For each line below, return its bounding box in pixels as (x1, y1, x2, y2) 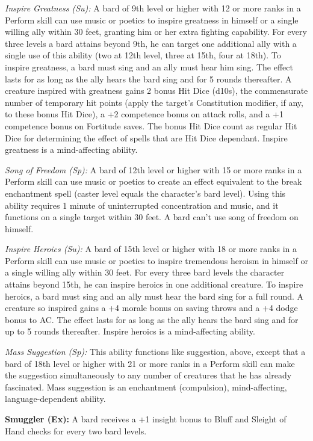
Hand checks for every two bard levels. (5, 424, 147, 437)
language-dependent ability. (5, 392, 106, 405)
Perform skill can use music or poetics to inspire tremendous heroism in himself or (5, 254, 308, 267)
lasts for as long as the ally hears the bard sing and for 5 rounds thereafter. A (5, 72, 292, 85)
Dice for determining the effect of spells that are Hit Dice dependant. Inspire (5, 131, 288, 144)
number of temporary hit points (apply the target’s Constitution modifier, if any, (5, 96, 303, 108)
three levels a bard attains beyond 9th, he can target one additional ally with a (5, 37, 297, 49)
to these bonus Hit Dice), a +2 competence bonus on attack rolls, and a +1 (5, 108, 284, 120)
